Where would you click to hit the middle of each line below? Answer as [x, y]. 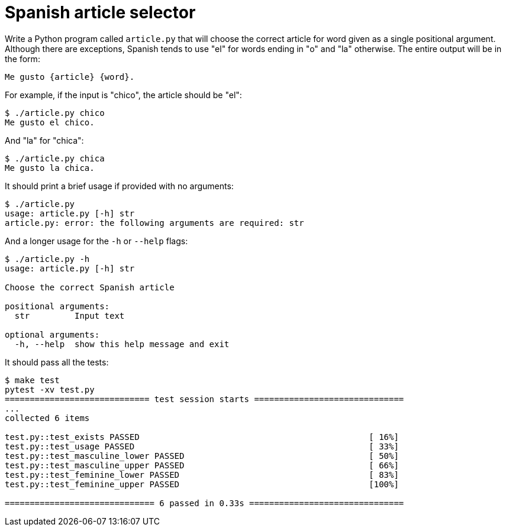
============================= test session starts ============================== [204, 399]
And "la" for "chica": [44, 140]
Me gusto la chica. [50, 168]
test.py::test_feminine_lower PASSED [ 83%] [202, 475]
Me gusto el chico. [50, 122]
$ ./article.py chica [55, 158]
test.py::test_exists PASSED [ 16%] [202, 437]
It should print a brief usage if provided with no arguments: [119, 186]
